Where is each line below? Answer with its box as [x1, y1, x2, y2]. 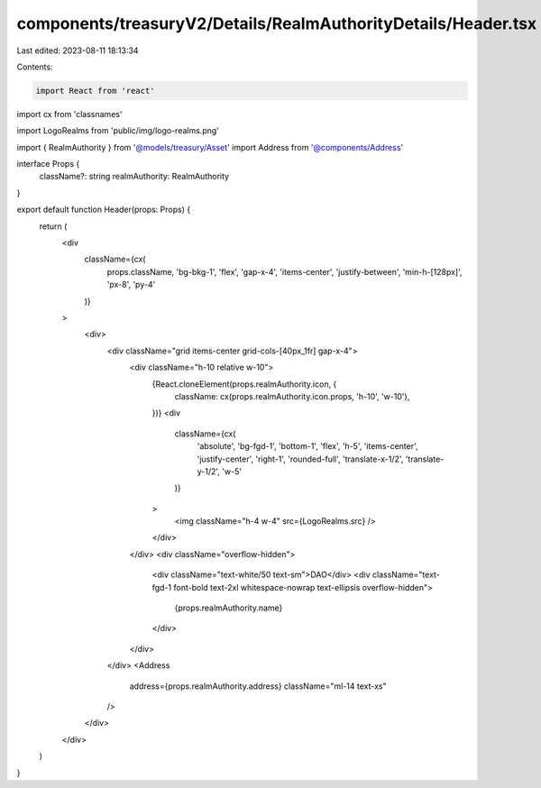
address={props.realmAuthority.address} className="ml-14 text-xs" [129, 681, 387, 692]
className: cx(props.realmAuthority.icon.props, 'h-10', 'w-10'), [174, 390, 410, 401]
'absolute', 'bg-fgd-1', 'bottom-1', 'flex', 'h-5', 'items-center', [197, 441, 418, 452]
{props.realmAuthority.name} [174, 602, 283, 613]
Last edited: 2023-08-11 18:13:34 [16, 45, 139, 56]
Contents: [16, 61, 53, 72]
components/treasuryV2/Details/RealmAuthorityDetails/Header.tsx [16, 14, 537, 33]
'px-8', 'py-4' [106, 279, 156, 290]
